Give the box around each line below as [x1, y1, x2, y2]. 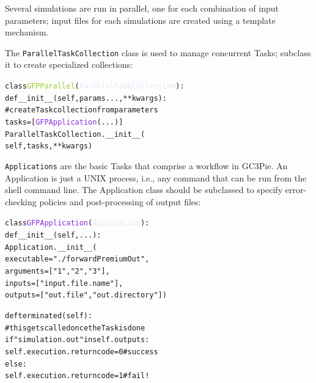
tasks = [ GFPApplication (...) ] [5, 118, 123, 126]
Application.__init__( [5, 243, 97, 252]
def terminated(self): [5, 312, 93, 320]
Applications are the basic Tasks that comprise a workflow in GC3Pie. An [5, 159, 288, 172]
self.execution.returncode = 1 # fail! [5, 371, 150, 381]
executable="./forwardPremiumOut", [5, 255, 150, 264]
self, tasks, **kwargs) [5, 142, 93, 151]
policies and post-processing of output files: [39, 195, 201, 208]
